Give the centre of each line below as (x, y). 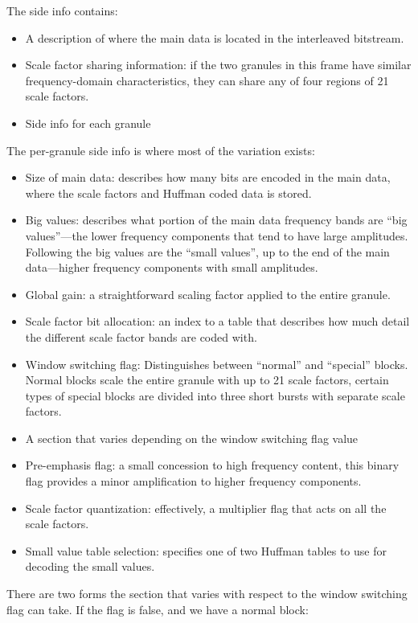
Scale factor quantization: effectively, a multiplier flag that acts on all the (206, 508)
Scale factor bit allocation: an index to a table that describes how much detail (217, 321)
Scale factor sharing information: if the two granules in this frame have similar (218, 65)
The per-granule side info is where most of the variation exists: (161, 150)
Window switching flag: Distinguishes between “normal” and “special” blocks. (217, 364)
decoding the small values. (90, 566)
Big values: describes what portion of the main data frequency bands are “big (216, 220)
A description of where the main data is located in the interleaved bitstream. (215, 37)
